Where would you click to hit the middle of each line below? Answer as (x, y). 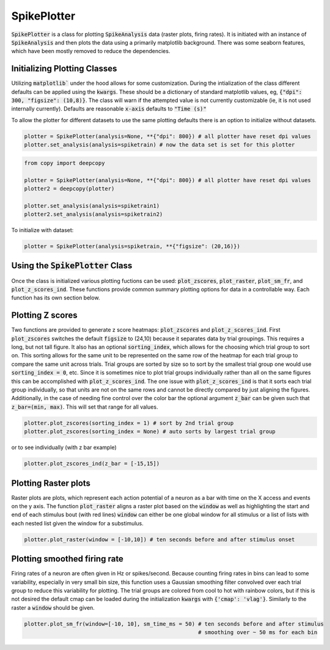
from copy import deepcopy (64, 163)
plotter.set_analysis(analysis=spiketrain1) (92, 206)
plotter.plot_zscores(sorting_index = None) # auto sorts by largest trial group (150, 432)
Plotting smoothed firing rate (67, 559)
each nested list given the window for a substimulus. (77, 523)
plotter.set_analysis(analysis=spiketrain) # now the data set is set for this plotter (159, 145)
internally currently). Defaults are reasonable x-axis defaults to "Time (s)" (109, 109)
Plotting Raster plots (51, 483)
